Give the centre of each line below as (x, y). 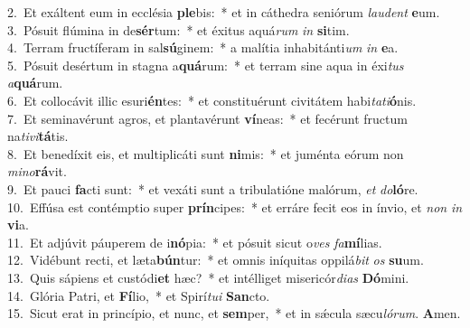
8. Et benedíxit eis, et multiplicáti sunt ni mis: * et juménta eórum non (206, 153)
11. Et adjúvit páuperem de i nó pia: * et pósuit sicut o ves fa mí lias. (195, 242)
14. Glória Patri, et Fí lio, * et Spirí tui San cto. (139, 295)
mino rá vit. (37, 171)
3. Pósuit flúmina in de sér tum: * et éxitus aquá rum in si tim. (179, 29)
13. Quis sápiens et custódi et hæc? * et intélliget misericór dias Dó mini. (208, 277)
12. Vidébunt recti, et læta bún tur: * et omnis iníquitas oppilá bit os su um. (216, 260)
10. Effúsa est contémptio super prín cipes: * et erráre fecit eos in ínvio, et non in (235, 206)
